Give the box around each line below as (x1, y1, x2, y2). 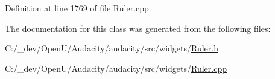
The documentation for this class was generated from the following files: (5, 22, 271, 34)
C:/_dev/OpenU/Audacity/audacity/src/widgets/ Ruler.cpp (5, 62, 227, 74)
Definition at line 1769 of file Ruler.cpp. (5, 2, 151, 14)
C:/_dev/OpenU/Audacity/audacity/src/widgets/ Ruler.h (5, 42, 218, 54)
